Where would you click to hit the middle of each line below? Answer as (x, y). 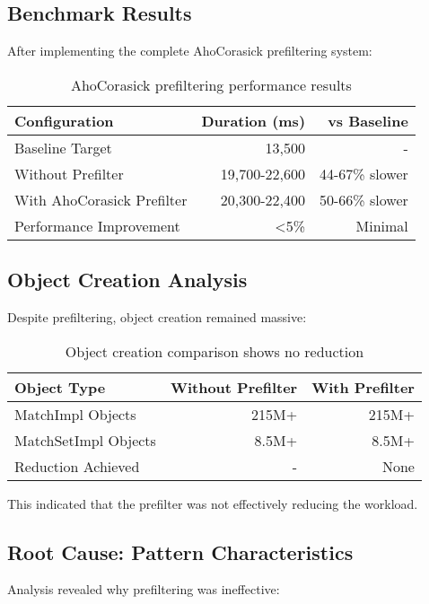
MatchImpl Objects (75, 414)
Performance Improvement (97, 225)
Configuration (64, 120)
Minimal (382, 225)
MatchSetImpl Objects (85, 440)
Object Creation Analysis (127, 280)
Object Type (60, 387)
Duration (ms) (254, 120)
